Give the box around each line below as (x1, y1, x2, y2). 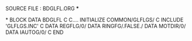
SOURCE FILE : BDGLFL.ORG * (5, 5, 79, 12)
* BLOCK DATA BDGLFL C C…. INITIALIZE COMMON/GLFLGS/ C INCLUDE (5, 16, 184, 23)
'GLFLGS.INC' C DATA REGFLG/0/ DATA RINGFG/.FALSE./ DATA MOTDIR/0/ (5, 23, 186, 29)
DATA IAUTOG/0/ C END (5, 29, 64, 36)
